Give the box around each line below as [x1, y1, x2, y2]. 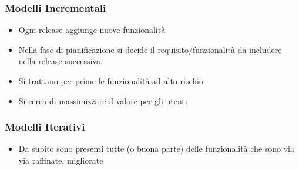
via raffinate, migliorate [18, 154, 103, 166]
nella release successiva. [18, 55, 103, 67]
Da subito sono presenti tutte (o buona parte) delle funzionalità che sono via [18, 142, 295, 155]
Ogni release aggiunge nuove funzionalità [18, 24, 166, 36]
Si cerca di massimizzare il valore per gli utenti [18, 94, 187, 106]
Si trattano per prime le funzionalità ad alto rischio [18, 75, 203, 86]
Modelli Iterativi [5, 119, 85, 134]
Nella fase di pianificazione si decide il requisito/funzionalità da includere [18, 43, 282, 55]
